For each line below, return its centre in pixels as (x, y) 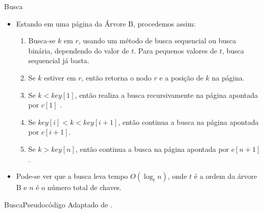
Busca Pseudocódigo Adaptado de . (58, 204)
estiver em (60, 77)
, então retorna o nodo (116, 77)
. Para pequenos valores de (176, 50)
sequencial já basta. (59, 60)
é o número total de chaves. (79, 187)
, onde (177, 176)
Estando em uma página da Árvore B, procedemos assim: (106, 23)
